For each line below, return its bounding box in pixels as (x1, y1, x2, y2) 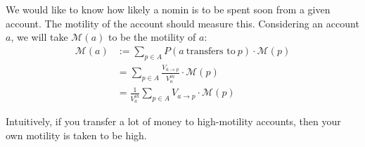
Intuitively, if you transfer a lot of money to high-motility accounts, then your (6, 114, 341, 129)
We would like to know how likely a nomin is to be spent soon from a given (6, 2, 331, 16)
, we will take (11, 30, 68, 44)
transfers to (186, 46, 236, 56)
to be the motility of (108, 30, 196, 44)
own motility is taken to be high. (6, 128, 147, 143)
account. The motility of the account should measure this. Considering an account (6, 15, 359, 30)
